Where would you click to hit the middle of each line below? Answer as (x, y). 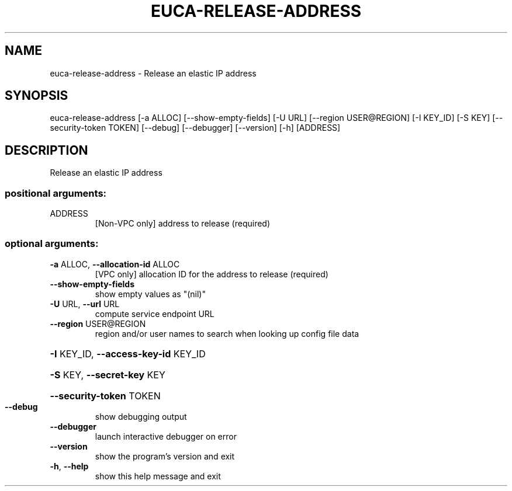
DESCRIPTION (46, 150)
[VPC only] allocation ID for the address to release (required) (212, 274)
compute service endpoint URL (155, 314)
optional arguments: (52, 244)
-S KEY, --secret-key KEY (108, 375)
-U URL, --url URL (85, 304)
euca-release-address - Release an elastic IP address (153, 73)
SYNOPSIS (37, 96)
